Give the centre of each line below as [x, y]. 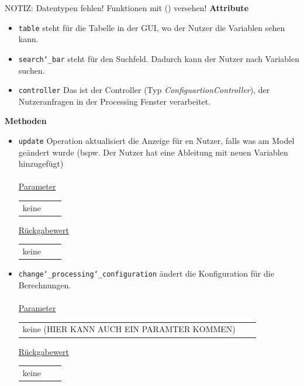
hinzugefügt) [41, 163]
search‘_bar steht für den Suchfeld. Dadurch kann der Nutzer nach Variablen [159, 58]
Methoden [26, 121]
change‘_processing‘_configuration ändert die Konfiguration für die [146, 273]
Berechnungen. [45, 285]
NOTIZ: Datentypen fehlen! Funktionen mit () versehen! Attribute [127, 8]
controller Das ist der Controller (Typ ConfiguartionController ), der [144, 90]
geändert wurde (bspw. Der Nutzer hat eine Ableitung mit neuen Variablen [153, 152]
